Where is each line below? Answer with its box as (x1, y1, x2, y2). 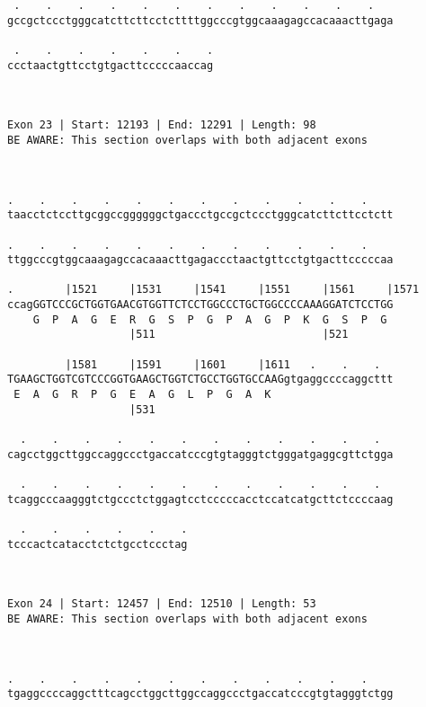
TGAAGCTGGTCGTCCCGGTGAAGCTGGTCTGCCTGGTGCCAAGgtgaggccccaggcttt (7, 373, 394, 386)
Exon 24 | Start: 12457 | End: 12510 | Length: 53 (7, 597, 316, 611)
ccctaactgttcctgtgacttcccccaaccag (7, 58, 214, 72)
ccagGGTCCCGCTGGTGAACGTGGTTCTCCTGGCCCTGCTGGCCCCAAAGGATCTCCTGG (7, 298, 394, 312)
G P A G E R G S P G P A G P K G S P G (32, 313, 387, 326)
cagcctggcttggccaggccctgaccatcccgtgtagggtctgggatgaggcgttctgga (7, 447, 394, 461)
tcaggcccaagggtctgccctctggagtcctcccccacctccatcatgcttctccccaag (7, 492, 394, 506)
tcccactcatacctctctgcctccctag (7, 537, 188, 551)
